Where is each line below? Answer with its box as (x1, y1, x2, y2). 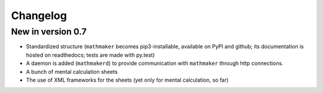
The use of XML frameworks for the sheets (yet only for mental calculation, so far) (26, 76, 229, 83)
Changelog (11, 9, 67, 22)
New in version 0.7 (11, 26, 87, 37)
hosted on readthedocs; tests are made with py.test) (26, 51, 155, 58)
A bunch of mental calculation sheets (26, 68, 118, 75)
